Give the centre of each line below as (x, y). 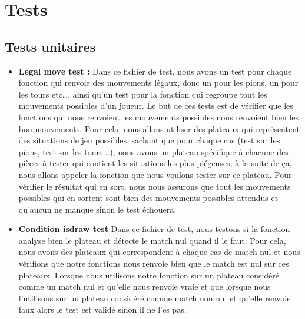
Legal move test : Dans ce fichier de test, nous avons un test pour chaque (155, 71)
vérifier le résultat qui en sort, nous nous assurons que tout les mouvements (155, 186)
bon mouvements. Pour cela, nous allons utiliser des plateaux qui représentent (159, 128)
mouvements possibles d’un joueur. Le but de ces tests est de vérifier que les (156, 105)
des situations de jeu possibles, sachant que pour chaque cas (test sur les (149, 140)
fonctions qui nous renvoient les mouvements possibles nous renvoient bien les (158, 117)
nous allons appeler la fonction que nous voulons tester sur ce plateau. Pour (155, 174)
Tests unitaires (50, 46)
